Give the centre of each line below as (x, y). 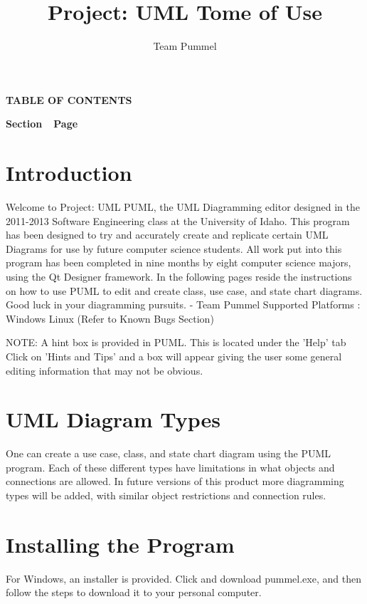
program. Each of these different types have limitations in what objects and (170, 467)
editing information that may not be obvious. (105, 370)
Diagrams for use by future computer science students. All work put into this (174, 248)
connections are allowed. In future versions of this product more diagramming (175, 481)
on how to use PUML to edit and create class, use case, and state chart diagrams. (184, 290)
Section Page (42, 124)
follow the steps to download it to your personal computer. (134, 592)
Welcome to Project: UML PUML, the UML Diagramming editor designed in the (183, 207)
